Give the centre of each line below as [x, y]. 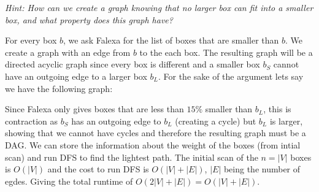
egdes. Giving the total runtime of [69, 181]
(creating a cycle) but [216, 121]
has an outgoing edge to [116, 121]
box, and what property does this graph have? [89, 19]
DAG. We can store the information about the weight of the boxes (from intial [153, 144]
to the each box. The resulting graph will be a [226, 52]
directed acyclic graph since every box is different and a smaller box [133, 64]
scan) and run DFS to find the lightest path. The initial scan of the [132, 157]
